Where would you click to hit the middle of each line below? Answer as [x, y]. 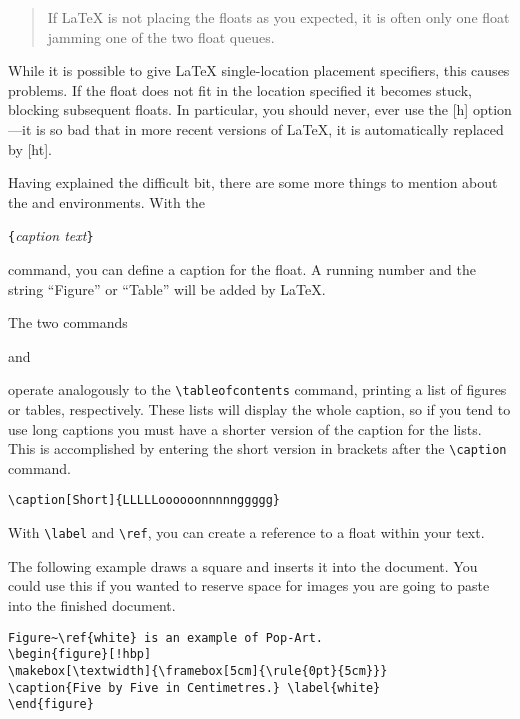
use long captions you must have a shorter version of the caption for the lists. [245, 428]
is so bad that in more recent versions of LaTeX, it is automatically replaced [269, 128]
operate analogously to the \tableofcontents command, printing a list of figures [257, 389]
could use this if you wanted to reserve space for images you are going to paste [249, 585]
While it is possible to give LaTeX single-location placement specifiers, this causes [259, 70]
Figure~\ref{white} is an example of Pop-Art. [165, 637]
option [492, 109]
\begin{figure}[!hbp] [80, 654]
